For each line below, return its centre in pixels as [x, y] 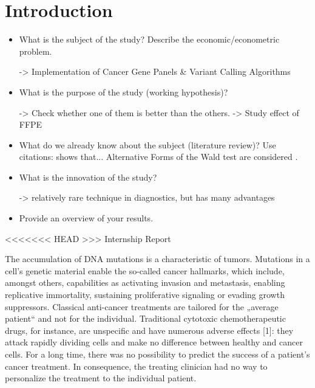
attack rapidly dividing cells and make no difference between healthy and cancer [154, 342]
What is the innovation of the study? [88, 177]
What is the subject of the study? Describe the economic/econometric [149, 39]
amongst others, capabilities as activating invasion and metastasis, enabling [145, 282]
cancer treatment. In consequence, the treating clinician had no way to [136, 366]
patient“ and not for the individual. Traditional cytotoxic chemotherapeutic [145, 318]
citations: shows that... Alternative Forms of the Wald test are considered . [158, 157]
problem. [36, 51]
